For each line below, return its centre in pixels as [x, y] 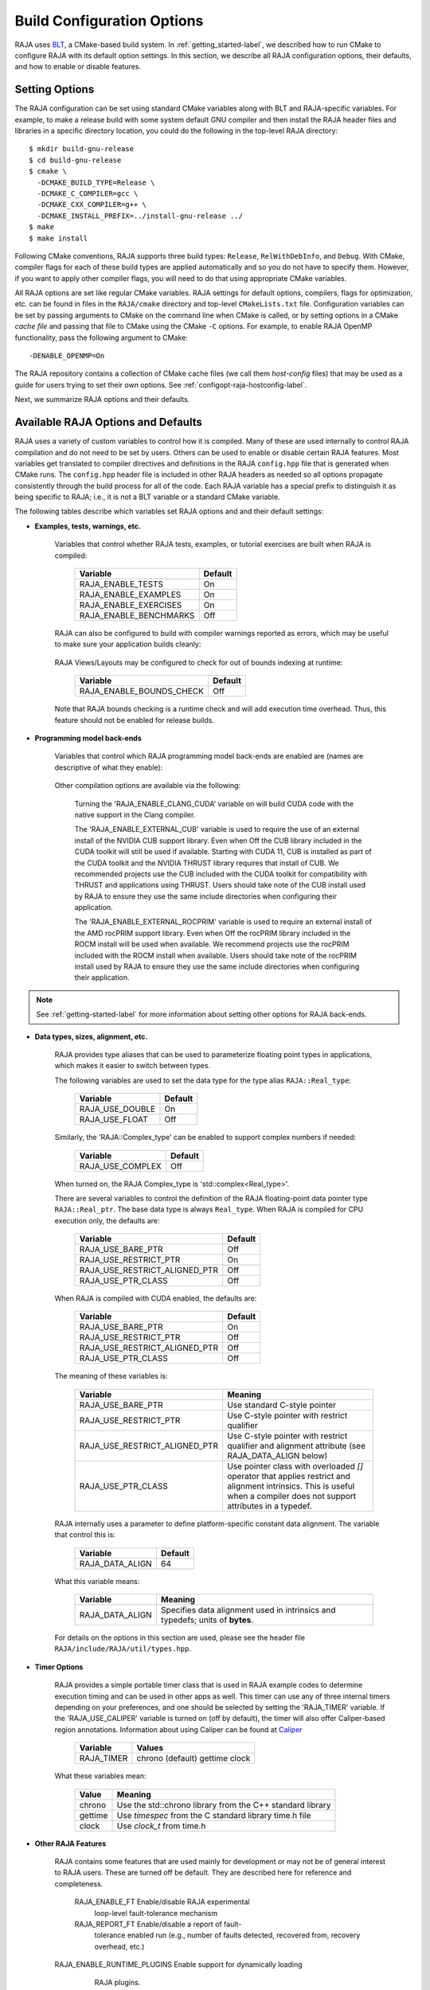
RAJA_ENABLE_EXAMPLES [130, 595]
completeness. [79, 1883]
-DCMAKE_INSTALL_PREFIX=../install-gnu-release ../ [140, 216]
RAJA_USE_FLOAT [113, 1120]
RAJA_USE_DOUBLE [117, 1109]
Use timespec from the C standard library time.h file [214, 1815]
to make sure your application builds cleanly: [128, 644]
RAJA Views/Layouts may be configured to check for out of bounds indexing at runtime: [199, 662]
